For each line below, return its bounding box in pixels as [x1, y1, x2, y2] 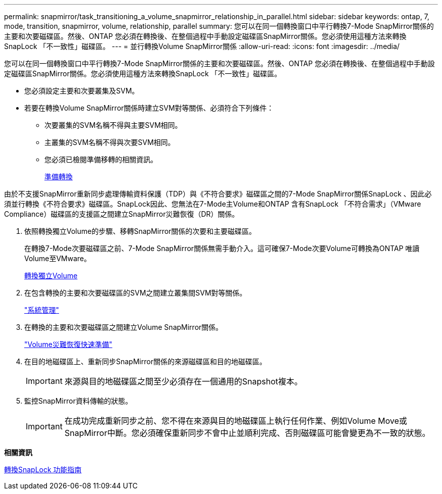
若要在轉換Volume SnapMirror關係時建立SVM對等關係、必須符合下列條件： [24, 104, 274, 112]
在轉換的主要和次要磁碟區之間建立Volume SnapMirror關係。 [24, 323, 223, 331]
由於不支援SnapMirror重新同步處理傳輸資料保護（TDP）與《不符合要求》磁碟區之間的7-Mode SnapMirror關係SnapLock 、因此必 [4, 189, 432, 198]
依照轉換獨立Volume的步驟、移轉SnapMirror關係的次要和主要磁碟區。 [24, 227, 256, 235]
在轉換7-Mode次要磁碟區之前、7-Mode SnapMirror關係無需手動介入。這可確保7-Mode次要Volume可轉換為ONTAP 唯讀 [24, 244, 420, 253]
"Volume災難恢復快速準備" [24, 340, 113, 349]
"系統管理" [24, 306, 60, 314]
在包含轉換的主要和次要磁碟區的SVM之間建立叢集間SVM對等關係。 [24, 288, 247, 297]
